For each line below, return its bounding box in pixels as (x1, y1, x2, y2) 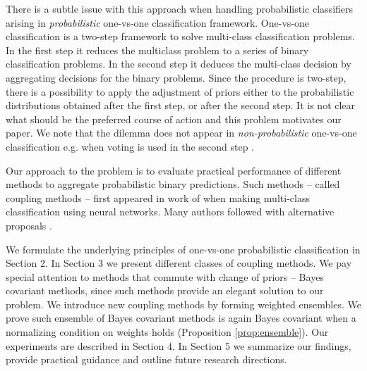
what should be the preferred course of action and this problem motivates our (6, 111, 342, 126)
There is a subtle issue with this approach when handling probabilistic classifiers (6, 1, 354, 15)
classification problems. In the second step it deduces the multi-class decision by (6, 56, 351, 71)
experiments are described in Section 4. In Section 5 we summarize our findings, (6, 338, 351, 353)
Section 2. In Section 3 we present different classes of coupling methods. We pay (6, 256, 352, 270)
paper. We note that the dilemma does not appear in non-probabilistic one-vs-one (6, 125, 357, 140)
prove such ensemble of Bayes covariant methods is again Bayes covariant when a (6, 310, 356, 325)
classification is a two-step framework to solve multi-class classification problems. (6, 29, 355, 44)
